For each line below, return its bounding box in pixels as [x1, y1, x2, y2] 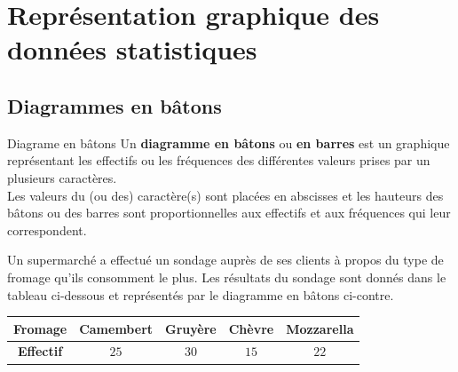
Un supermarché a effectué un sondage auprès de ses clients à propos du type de [7, 250, 444, 269]
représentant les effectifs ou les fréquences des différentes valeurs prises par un [7, 151, 430, 170]
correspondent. [7, 220, 87, 239]
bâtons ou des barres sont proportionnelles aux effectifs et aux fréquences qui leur [7, 203, 451, 222]
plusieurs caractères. [7, 168, 117, 186]
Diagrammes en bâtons [7, 91, 222, 119]
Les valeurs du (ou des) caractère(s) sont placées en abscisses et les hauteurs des [7, 186, 444, 204]
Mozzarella [286, 319, 354, 337]
